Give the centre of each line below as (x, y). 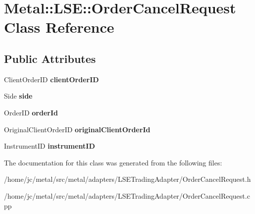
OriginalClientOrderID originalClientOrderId (77, 129)
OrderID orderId (31, 112)
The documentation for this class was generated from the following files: (113, 162)
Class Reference (59, 27)
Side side (18, 96)
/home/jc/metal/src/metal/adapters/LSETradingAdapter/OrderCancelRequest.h (127, 179)
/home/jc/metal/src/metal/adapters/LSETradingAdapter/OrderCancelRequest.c (127, 195)
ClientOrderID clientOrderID (51, 79)
